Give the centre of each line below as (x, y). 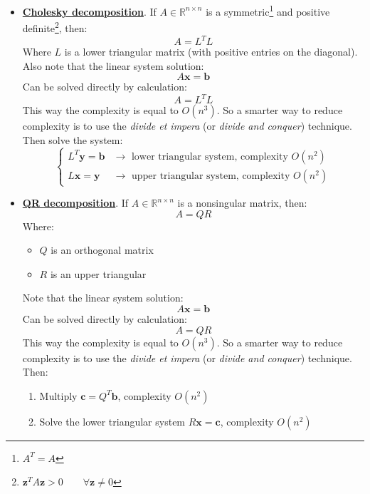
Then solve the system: (73, 139)
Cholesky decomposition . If (89, 11)
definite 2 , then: (55, 27)
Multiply (58, 395)
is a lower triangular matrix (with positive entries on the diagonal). (211, 51)
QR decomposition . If (75, 203)
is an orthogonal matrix (102, 250)
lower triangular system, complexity (210, 156)
